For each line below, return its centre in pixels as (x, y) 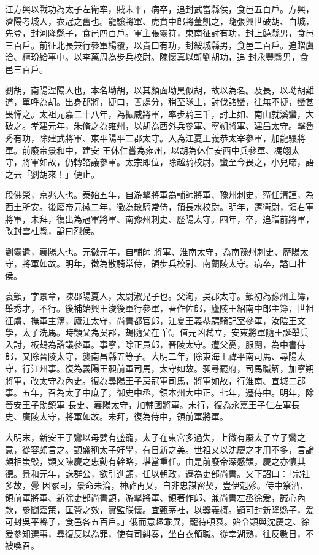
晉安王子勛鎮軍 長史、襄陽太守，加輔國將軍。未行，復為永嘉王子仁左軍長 (152, 404)
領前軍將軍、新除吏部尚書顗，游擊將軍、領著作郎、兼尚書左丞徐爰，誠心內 (155, 497)
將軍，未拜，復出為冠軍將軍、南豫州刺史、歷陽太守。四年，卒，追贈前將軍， (159, 218)
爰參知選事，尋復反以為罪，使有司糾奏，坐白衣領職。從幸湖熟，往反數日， (155, 533)
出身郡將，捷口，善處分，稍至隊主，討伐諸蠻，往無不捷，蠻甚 (189, 102)
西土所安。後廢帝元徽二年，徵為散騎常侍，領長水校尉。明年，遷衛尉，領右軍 (159, 206)
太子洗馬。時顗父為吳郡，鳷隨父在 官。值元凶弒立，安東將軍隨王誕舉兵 (165, 332)
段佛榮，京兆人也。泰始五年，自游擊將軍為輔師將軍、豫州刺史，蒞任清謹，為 (159, 195)
